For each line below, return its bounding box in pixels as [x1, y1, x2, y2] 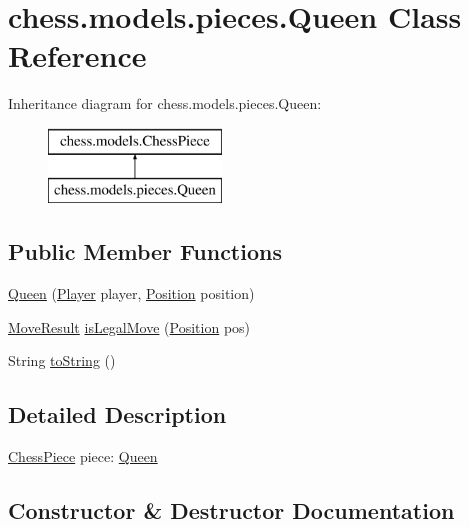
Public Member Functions [8, 236, 282, 267]
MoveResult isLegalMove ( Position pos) [8, 316, 251, 337]
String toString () [8, 350, 116, 371]
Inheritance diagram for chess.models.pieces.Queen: [8, 93, 322, 114]
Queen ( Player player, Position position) [8, 283, 255, 304]
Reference [8, 35, 147, 76]
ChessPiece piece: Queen [8, 446, 158, 467]
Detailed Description [8, 399, 227, 430]
